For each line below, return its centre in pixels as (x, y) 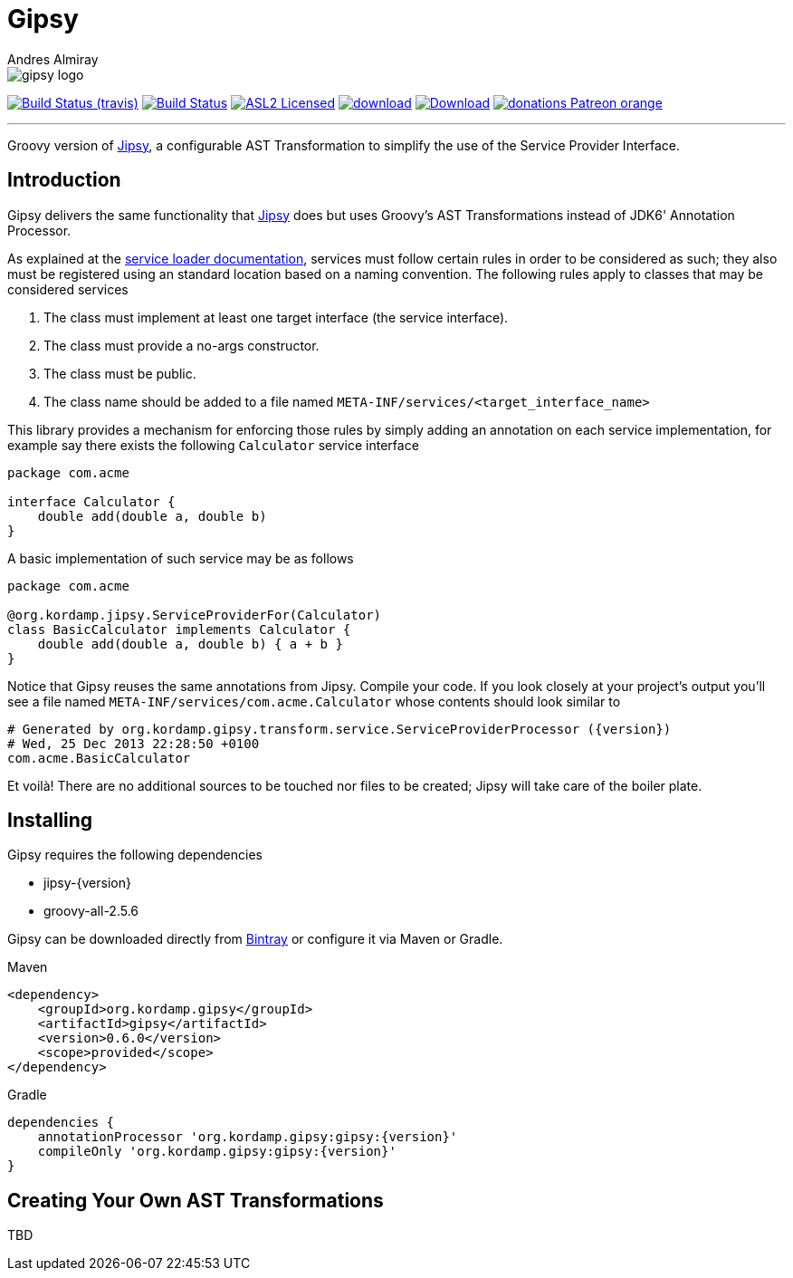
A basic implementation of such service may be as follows (181, 558)
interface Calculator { (91, 501)
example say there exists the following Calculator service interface (213, 445)
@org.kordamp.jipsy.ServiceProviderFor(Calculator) (195, 615)
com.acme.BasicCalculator (99, 758)
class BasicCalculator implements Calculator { (179, 629)
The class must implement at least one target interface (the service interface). (276, 317)
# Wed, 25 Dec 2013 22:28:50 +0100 (134, 743)
